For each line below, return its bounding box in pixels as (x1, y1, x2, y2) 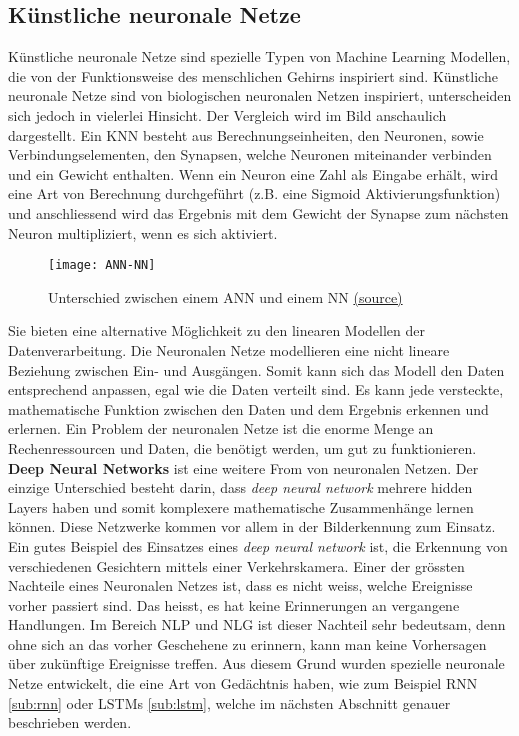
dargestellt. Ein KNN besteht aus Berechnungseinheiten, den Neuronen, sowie (8, 124, 484, 145)
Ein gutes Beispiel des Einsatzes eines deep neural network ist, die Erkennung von (8, 535, 508, 556)
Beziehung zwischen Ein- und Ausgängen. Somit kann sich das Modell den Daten (8, 359, 505, 380)
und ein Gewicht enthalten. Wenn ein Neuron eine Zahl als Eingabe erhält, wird (8, 163, 499, 184)
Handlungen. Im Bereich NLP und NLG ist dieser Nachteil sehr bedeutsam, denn (8, 614, 506, 635)
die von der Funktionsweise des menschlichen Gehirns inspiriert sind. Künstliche (8, 65, 498, 86)
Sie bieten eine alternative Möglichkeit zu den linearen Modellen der (8, 320, 426, 341)
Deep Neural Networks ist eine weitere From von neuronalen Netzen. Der (8, 457, 479, 478)
